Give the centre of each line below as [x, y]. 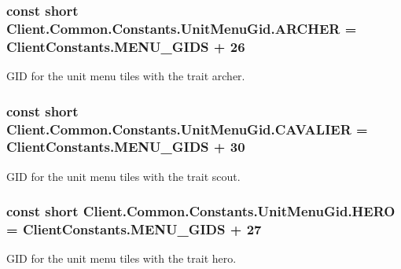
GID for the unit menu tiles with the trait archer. [126, 76]
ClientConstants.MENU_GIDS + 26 [126, 46]
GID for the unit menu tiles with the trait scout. [123, 176]
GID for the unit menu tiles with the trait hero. [121, 258]
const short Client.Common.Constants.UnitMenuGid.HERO [201, 211]
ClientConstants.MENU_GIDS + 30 [126, 147]
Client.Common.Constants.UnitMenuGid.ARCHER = [182, 28]
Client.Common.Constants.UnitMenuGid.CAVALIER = [187, 129]
